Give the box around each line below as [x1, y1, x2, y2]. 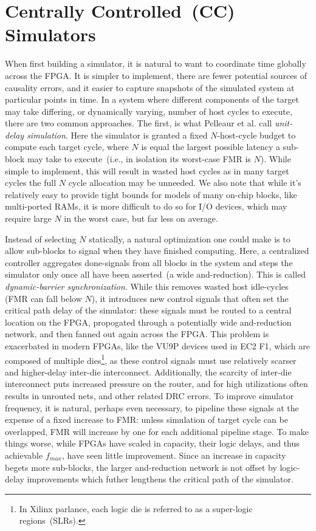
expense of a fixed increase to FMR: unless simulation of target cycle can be [5, 413, 288, 426]
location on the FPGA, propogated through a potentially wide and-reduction [5, 315, 292, 328]
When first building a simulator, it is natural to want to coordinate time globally [5, 57, 306, 70]
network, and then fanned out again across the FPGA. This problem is [5, 327, 269, 340]
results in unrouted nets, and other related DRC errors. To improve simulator [5, 389, 294, 402]
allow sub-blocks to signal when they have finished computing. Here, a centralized [5, 244, 309, 257]
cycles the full [5, 176, 57, 189]
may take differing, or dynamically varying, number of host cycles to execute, [5, 104, 292, 117]
